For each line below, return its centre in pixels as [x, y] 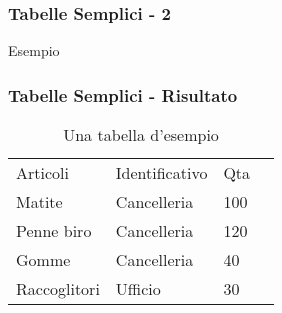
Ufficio [138, 289]
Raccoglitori [58, 289]
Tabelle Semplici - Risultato [123, 94]
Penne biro [54, 231]
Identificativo [161, 173]
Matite [39, 202]
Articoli [42, 173]
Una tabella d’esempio [141, 135]
